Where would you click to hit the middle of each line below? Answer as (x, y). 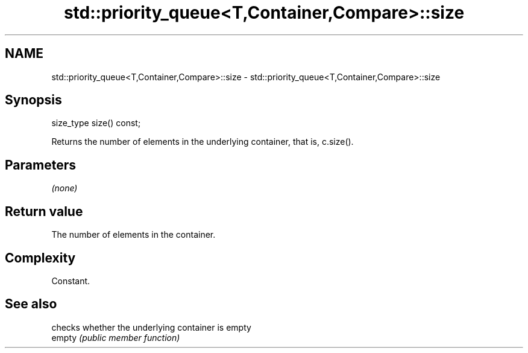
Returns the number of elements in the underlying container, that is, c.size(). (203, 142)
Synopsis (33, 100)
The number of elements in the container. (134, 235)
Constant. (71, 281)
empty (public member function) (116, 337)
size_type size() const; (96, 123)
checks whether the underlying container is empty (151, 327)
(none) (64, 188)
